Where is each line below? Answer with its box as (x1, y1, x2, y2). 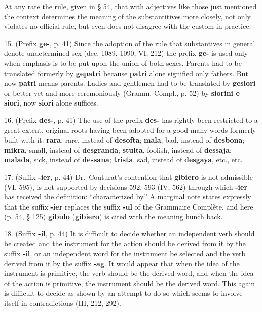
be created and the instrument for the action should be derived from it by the (4, 238, 246, 249)
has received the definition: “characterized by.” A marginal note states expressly (4, 191, 251, 202)
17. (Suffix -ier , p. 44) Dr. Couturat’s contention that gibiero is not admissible (4, 171, 253, 182)
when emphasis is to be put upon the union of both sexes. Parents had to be (4, 57, 242, 68)
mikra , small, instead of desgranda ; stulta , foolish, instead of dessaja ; (4, 144, 232, 155)
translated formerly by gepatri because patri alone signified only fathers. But (4, 67, 248, 78)
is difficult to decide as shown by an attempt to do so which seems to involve (4, 288, 243, 298)
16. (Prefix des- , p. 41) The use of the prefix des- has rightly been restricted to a (4, 114, 258, 125)
